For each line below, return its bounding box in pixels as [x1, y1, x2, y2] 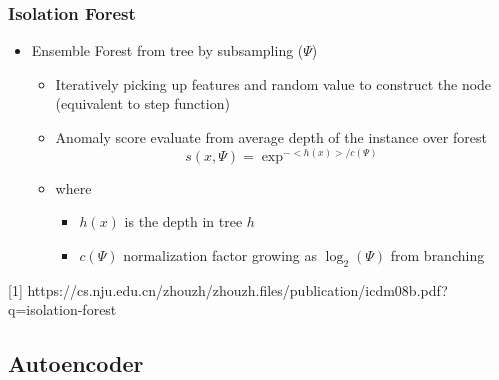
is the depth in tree [124, 211, 243, 232]
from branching [390, 244, 485, 265]
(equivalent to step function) [55, 93, 230, 114]
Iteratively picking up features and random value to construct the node [55, 73, 492, 94]
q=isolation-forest [8, 299, 117, 320]
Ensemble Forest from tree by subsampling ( [31, 40, 304, 61]
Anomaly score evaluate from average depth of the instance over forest [55, 127, 487, 147]
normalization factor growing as [123, 244, 318, 265]
